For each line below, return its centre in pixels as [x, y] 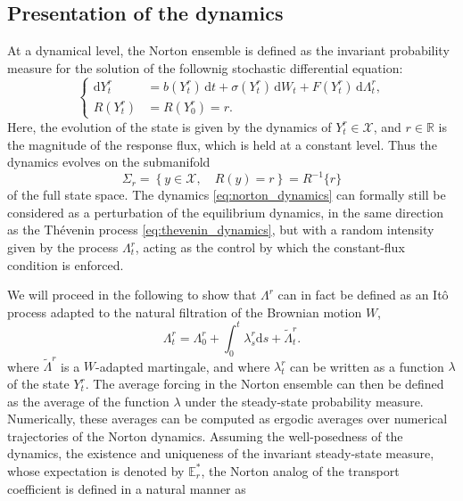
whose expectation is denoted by [96, 470]
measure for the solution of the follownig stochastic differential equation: [205, 67]
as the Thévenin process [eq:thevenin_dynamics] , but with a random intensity [221, 230]
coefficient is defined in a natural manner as [127, 488]
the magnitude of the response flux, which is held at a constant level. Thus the [222, 144]
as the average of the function [88, 401]
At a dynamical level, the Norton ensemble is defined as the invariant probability [228, 50]
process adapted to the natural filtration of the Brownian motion [185, 312]
